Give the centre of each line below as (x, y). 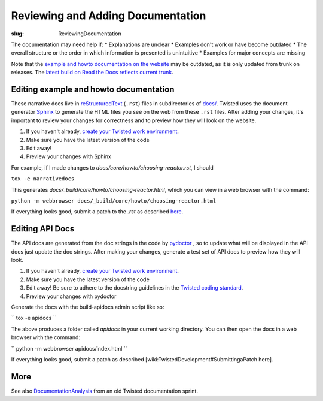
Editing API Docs (43, 229)
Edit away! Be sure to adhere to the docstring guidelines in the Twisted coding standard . (135, 288)
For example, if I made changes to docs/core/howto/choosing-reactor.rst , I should (112, 167)
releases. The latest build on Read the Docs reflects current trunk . (92, 73)
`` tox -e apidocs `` (34, 318)
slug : (17, 34)
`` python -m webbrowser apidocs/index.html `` (69, 348)
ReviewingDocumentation (90, 34)
